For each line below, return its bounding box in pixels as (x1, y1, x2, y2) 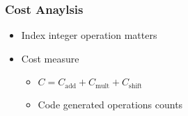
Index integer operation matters (21, 28, 157, 42)
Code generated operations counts (38, 97, 183, 111)
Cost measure (21, 51, 79, 65)
